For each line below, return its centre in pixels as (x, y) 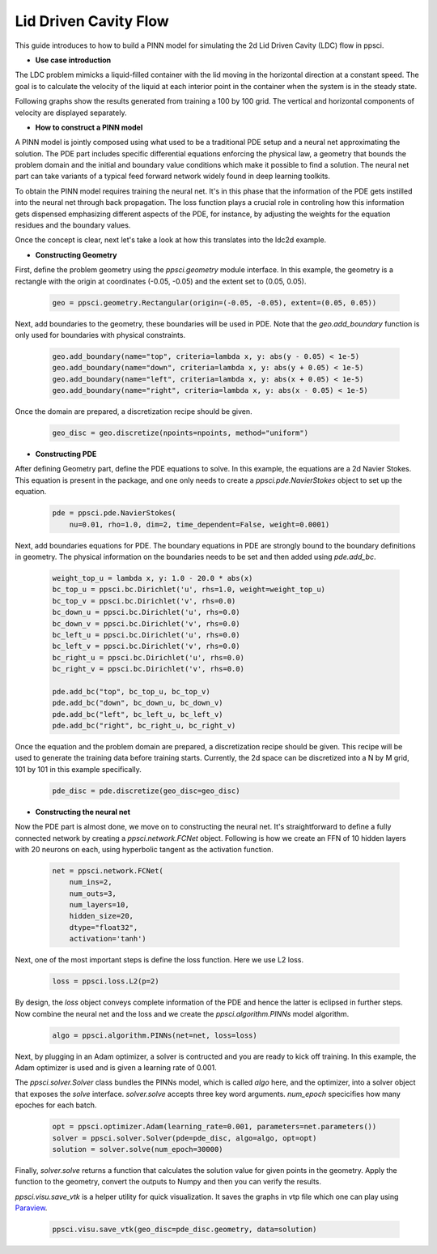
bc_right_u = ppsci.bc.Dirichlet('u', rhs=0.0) (148, 657)
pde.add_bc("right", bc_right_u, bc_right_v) (144, 726)
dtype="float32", (104, 927)
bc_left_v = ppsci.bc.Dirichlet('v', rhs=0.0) (146, 646)
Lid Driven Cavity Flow (92, 21)
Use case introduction (73, 60)
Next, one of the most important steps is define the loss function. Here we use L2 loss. (159, 960)
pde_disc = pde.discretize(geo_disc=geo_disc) (146, 791)
